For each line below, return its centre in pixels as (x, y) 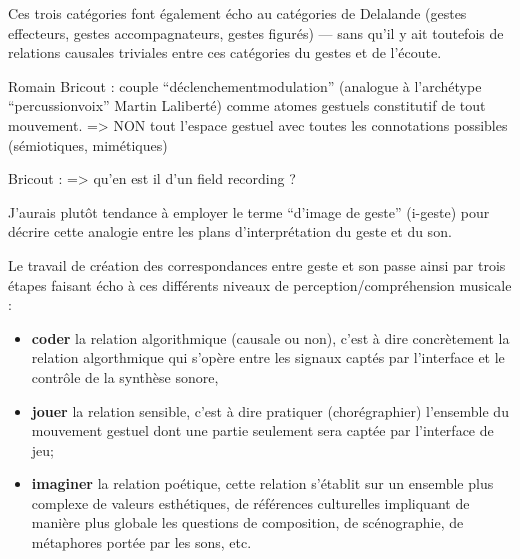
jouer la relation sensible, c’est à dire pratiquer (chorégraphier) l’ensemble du (270, 410)
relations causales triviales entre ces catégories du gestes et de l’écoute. (225, 52)
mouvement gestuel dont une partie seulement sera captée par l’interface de (262, 430)
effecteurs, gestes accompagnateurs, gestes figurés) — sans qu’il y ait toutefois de (256, 32)
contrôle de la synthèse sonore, (125, 376)
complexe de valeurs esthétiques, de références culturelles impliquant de (250, 502)
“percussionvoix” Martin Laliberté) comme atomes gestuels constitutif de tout (247, 105)
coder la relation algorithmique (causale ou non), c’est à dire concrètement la (270, 337)
